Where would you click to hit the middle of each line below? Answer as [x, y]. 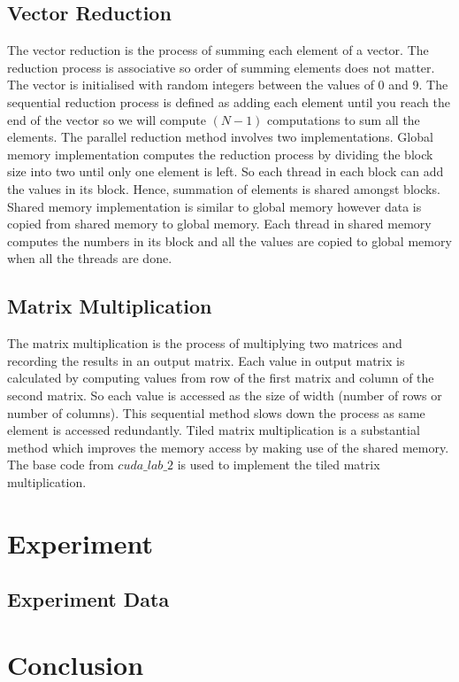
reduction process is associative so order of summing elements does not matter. [221, 67]
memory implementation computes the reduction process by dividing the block [220, 154]
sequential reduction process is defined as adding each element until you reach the [229, 101]
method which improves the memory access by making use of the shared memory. [228, 447]
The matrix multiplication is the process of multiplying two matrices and [205, 343]
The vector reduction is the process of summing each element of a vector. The [218, 50]
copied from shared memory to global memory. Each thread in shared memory [219, 224]
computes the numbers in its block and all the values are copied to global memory [229, 240]
